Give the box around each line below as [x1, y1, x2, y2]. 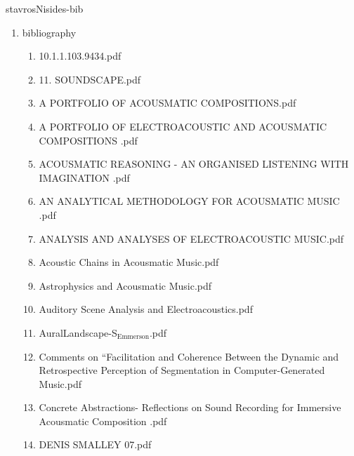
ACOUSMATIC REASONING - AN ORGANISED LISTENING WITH [39, 156, 349, 171]
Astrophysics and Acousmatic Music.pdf [39, 278, 212, 293]
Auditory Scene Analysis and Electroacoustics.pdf [39, 302, 253, 316]
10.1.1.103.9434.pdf [39, 48, 122, 63]
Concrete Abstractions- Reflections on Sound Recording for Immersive [39, 400, 341, 415]
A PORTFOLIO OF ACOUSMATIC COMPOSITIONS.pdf [39, 95, 296, 110]
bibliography [22, 25, 77, 39]
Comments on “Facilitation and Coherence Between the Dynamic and [39, 349, 339, 363]
